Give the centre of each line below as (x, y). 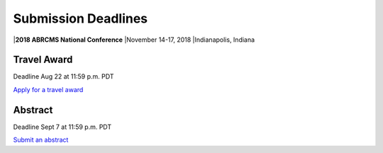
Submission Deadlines (81, 18)
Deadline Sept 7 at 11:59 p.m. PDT (62, 127)
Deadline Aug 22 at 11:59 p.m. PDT (63, 76)
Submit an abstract (41, 140)
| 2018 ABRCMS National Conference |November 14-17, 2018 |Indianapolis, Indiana (134, 40)
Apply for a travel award (48, 89)
